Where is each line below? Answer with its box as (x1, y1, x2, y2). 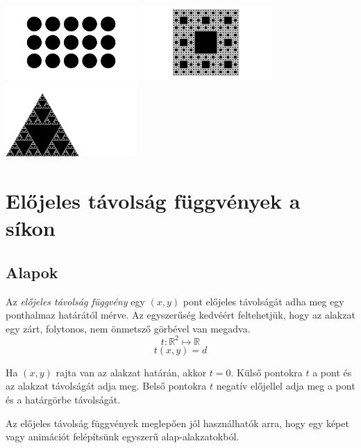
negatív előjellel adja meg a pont (216, 378, 355, 393)
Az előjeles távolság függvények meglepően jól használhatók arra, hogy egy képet (6, 415, 349, 430)
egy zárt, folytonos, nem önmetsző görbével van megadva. (6, 321, 251, 335)
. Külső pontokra (230, 365, 303, 379)
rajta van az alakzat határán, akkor (56, 365, 207, 379)
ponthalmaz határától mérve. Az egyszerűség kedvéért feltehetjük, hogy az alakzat (6, 307, 355, 322)
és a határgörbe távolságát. (6, 392, 121, 406)
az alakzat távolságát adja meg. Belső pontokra (6, 378, 207, 393)
